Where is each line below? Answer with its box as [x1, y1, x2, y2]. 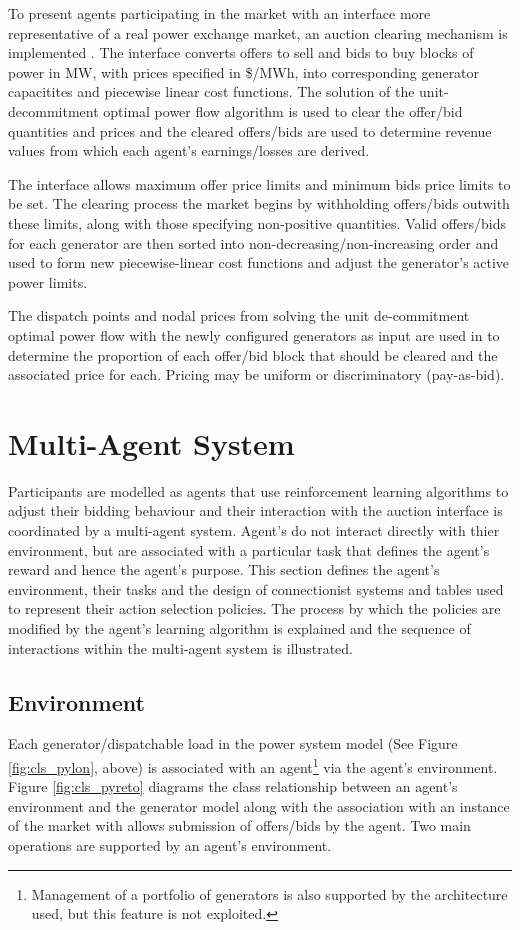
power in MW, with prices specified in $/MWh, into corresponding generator [8, 61, 480, 82]
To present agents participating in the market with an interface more [8, 3, 431, 23]
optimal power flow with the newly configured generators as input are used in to [8, 324, 500, 345]
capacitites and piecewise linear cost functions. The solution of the [8, 81, 415, 102]
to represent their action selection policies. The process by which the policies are [8, 598, 501, 619]
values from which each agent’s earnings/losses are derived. [8, 140, 370, 161]
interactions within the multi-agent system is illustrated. [8, 637, 354, 658]
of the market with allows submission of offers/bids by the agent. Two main [8, 815, 471, 836]
